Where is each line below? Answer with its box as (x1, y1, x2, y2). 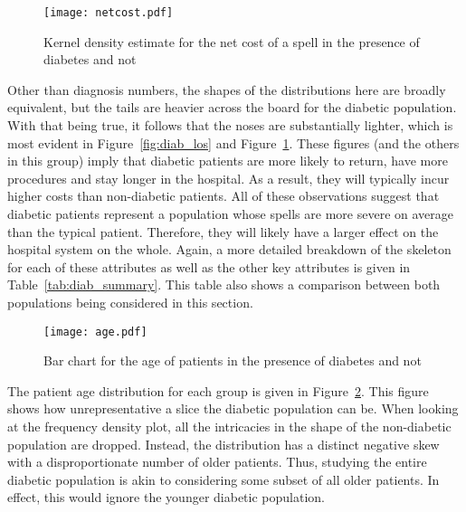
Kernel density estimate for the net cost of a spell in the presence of (43, 32, 420, 51)
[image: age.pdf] (43, 325, 147, 338)
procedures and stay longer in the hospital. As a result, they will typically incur (7, 168, 450, 187)
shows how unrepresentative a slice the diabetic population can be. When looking (7, 399, 459, 418)
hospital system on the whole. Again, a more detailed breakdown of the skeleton (7, 240, 452, 259)
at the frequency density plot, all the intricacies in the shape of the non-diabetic (7, 417, 452, 435)
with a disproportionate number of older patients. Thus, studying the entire (7, 452, 427, 471)
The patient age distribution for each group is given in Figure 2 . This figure (7, 381, 429, 400)
